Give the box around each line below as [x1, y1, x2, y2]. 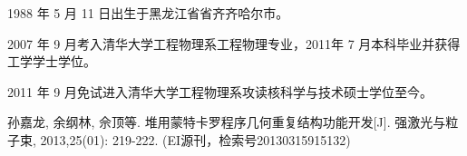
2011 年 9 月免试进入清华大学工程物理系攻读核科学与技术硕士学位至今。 [7, 82, 433, 101]
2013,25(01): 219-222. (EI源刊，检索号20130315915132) [40, 130, 351, 149]
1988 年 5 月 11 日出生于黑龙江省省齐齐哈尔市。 [7, 4, 289, 22]
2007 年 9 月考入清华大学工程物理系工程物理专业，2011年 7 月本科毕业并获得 [7, 34, 461, 53]
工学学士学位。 [7, 52, 96, 71]
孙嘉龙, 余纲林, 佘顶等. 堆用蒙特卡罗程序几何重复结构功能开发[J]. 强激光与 [7, 112, 446, 132]
